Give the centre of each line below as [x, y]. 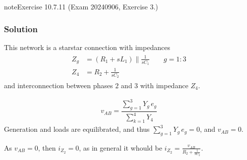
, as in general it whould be [121, 147]
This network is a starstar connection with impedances [87, 47]
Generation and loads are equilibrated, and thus [77, 129]
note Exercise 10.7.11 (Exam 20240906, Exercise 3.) [81, 6]
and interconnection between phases [59, 85]
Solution [21, 28]
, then [47, 147]
